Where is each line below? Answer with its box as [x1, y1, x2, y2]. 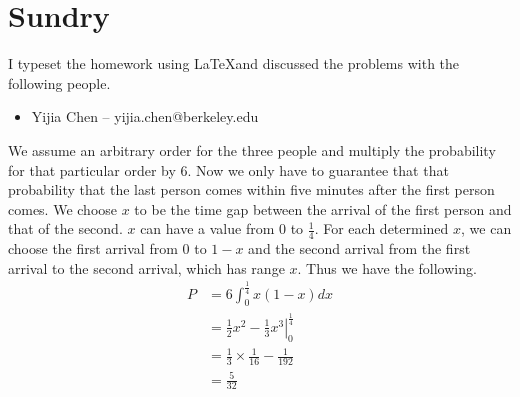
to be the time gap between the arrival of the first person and [134, 198, 512, 219]
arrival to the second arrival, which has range [8, 257, 285, 278]
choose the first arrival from [8, 238, 178, 259]
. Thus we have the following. [297, 257, 477, 278]
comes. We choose [8, 198, 118, 219]
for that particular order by [8, 159, 176, 180]
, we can [461, 218, 512, 239]
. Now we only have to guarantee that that [187, 159, 449, 180]
